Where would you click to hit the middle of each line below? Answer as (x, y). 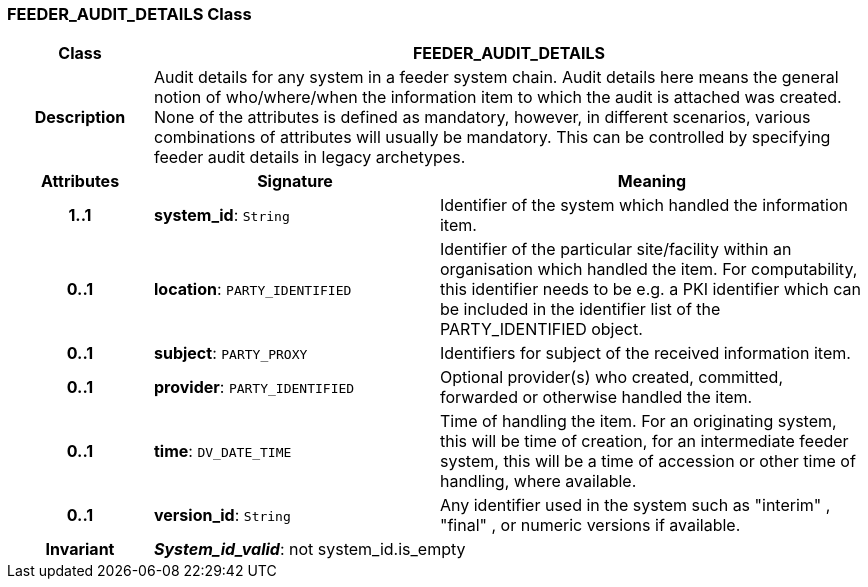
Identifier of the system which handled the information (643, 205)
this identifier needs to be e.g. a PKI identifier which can (650, 289)
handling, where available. (538, 481)
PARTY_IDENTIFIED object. (541, 329)
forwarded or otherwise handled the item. (596, 397)
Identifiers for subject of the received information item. (645, 353)
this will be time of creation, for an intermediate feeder (644, 441)
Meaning (652, 181)
